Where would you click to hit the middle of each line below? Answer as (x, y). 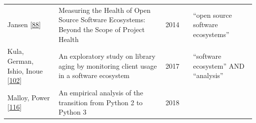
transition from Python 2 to (100, 102)
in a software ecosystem (94, 75)
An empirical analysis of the (101, 92)
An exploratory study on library (107, 56)
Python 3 (72, 112)
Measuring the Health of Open (104, 10)
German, (21, 61)
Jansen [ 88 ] (24, 24)
